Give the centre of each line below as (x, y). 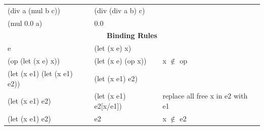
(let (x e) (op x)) (120, 61)
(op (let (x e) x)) (34, 61)
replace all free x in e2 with (205, 96)
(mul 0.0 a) (25, 23)
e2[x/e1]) (108, 106)
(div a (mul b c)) (34, 10)
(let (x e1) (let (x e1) (40, 73)
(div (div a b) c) (120, 10)
